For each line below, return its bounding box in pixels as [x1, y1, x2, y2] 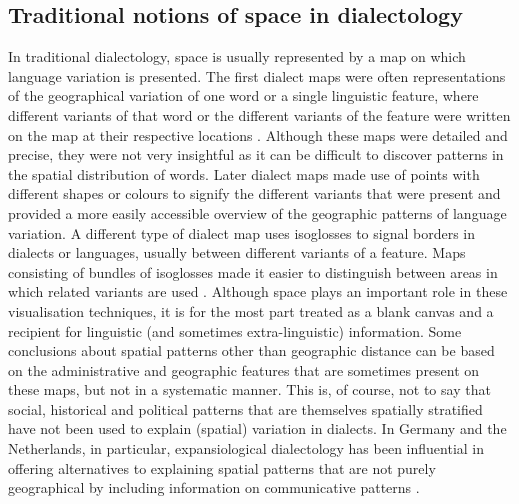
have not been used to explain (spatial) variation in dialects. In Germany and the [8, 418, 507, 439]
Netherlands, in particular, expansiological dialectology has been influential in [8, 438, 485, 459]
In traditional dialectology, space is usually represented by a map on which [8, 46, 466, 67]
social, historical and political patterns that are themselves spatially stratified [8, 398, 483, 419]
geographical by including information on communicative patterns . [8, 477, 420, 498]
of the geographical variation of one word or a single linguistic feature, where [8, 85, 479, 106]
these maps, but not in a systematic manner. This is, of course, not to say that [8, 379, 491, 400]
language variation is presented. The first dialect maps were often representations [8, 65, 506, 86]
